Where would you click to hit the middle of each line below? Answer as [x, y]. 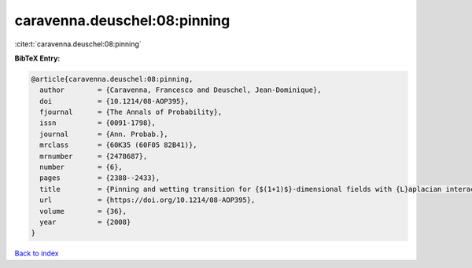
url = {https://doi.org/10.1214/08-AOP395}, [147, 200]
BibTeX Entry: [37, 58]
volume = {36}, [83, 211]
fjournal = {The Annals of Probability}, [131, 112]
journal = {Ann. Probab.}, [104, 134]
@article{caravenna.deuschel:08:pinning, [112, 79]
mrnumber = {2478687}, [94, 156]
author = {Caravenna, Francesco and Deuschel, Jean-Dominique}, [181, 90]
